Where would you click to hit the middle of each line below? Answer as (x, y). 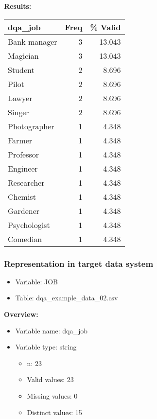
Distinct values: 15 (54, 412)
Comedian (25, 239)
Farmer (20, 140)
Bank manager (33, 41)
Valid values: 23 (50, 379)
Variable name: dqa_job (52, 330)
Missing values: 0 (52, 395)
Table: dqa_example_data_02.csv (67, 298)
